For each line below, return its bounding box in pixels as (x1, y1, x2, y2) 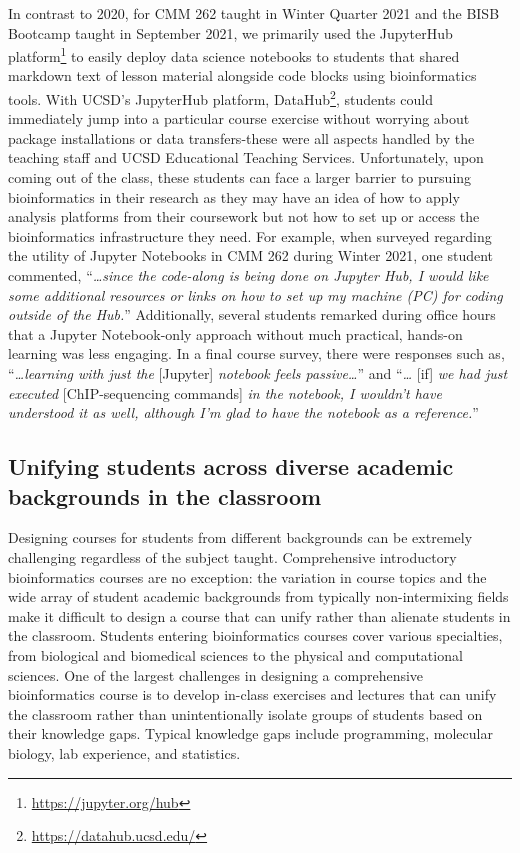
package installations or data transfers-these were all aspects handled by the (8, 127, 475, 148)
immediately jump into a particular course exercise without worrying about (8, 108, 470, 129)
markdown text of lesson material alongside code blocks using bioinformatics (8, 65, 477, 86)
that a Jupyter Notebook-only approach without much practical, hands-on (8, 323, 463, 344)
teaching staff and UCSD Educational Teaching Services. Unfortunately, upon (8, 147, 484, 168)
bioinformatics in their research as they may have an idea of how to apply (8, 186, 460, 207)
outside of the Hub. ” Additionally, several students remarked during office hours (8, 304, 496, 325)
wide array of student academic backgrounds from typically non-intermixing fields (8, 586, 509, 607)
